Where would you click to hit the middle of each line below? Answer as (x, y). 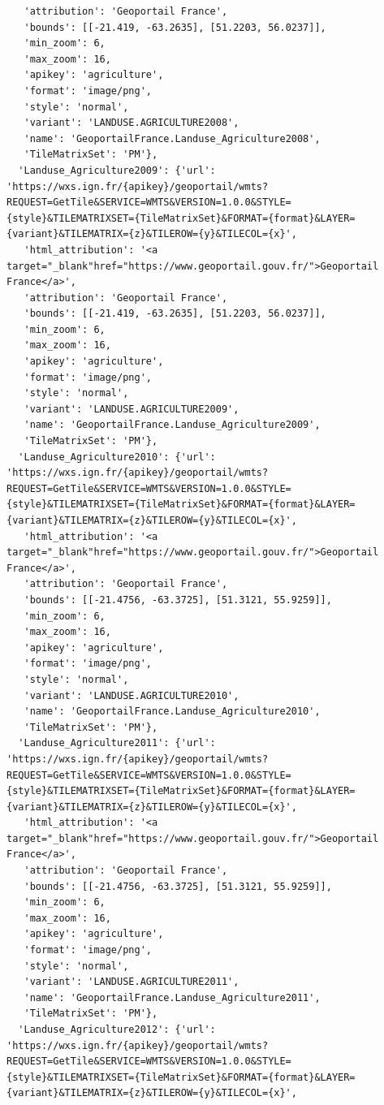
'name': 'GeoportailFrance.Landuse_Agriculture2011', (172, 997)
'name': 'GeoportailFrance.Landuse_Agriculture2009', (172, 425)
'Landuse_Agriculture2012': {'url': (117, 1029)
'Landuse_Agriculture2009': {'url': (117, 170)
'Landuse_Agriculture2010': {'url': (117, 457)
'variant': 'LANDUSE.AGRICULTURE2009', (132, 409)
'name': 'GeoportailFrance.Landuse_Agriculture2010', (172, 712)
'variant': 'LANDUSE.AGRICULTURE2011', (132, 982)
